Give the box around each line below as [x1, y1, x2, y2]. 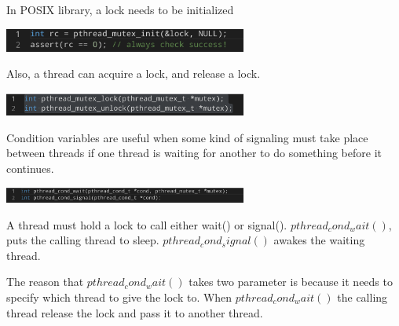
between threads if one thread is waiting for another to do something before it [6, 145, 382, 161]
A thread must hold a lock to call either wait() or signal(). [6, 216, 287, 233]
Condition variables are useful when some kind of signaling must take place [6, 129, 368, 145]
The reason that [6, 273, 84, 290]
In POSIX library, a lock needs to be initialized [6, 2, 234, 17]
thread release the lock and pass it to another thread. [6, 304, 263, 321]
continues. [6, 159, 54, 176]
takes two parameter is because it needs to [189, 273, 393, 290]
